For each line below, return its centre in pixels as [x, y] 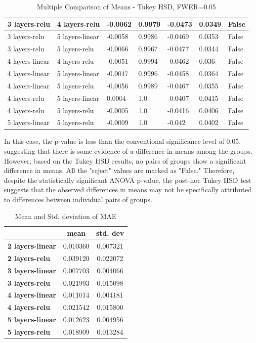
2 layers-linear [32, 246]
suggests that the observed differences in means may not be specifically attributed [128, 190]
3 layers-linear [32, 270]
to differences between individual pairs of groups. [78, 199]
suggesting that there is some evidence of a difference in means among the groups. [128, 151]
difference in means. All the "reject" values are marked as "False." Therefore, [119, 170]
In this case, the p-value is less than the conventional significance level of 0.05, [123, 141]
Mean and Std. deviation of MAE [66, 216]
